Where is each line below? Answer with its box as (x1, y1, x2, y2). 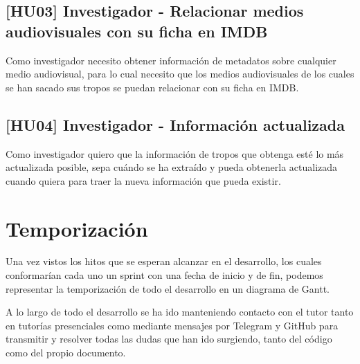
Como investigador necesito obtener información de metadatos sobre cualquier (6, 53, 336, 67)
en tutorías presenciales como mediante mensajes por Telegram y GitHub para (6, 318, 339, 332)
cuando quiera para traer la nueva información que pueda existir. (6, 173, 281, 188)
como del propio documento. (6, 345, 126, 360)
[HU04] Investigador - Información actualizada (6, 113, 345, 135)
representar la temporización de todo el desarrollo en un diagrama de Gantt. (6, 281, 330, 295)
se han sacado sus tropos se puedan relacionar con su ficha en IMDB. (6, 80, 299, 94)
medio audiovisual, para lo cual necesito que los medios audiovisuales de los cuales (6, 66, 354, 81)
